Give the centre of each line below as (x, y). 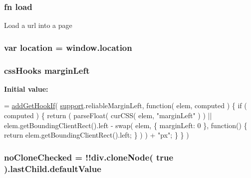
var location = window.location (68, 47)
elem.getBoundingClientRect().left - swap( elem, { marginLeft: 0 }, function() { (126, 125)
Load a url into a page (38, 25)
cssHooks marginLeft (47, 70)
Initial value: (26, 89)
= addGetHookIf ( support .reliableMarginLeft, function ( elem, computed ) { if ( (125, 105)
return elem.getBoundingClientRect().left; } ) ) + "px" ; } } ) (97, 135)
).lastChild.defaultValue (53, 168)
